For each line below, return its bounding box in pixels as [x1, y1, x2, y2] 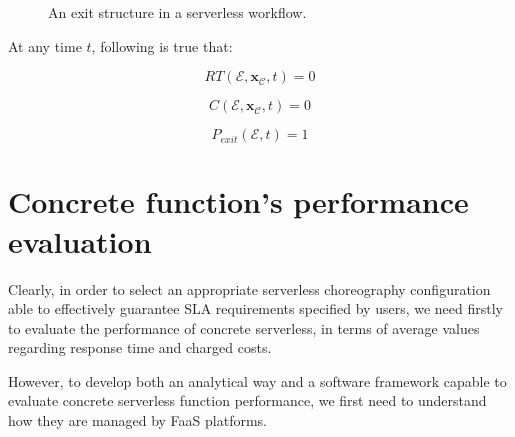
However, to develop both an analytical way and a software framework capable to [8, 370, 507, 391]
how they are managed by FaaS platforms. [8, 410, 267, 431]
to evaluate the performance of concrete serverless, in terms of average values [8, 317, 480, 338]
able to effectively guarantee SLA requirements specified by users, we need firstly [8, 298, 503, 319]
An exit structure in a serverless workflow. [48, 2, 307, 22]
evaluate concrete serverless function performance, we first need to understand [8, 390, 487, 411]
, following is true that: [91, 35, 233, 56]
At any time [8, 35, 82, 56]
